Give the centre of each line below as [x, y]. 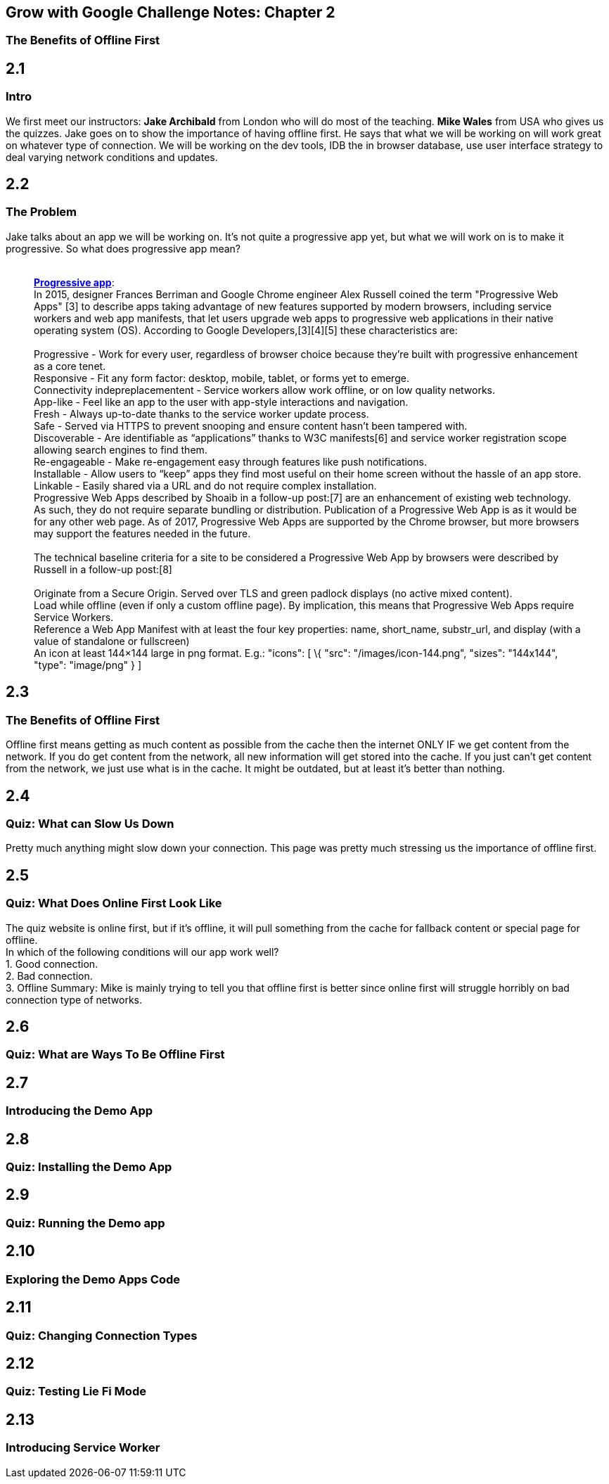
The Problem [41, 212]
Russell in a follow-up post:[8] [103, 569]
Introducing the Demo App [79, 1111]
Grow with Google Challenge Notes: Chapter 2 [171, 12]
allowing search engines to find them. [121, 449]
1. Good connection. [52, 964]
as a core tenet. [70, 366]
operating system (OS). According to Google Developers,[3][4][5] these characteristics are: [246, 330]
